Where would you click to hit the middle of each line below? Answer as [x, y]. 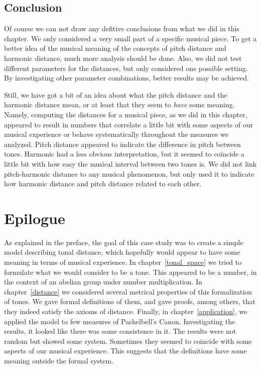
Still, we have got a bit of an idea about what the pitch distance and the [116, 94]
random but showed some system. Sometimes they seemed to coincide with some [128, 341]
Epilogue [35, 218]
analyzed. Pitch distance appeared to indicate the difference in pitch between [122, 144]
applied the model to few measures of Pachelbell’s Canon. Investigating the [120, 321]
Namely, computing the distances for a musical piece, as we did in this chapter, [126, 114]
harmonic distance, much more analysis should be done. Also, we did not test [123, 58]
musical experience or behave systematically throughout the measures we [116, 134]
